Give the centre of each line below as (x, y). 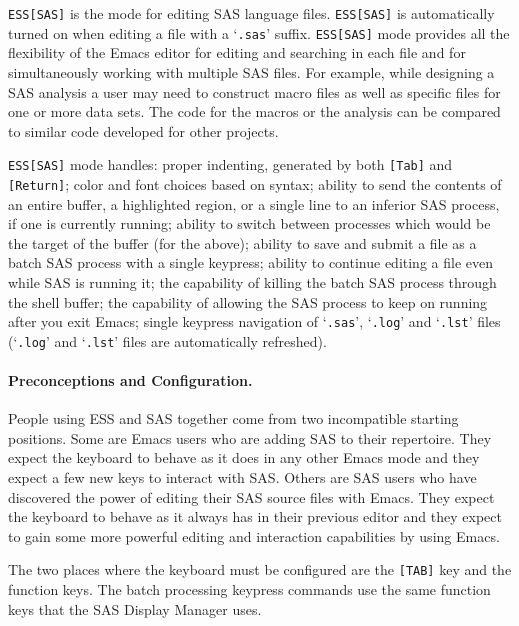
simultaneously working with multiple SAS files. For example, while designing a (251, 71)
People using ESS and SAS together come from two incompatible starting (233, 418)
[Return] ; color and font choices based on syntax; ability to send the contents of (255, 183)
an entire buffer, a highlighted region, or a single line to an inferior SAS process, (254, 203)
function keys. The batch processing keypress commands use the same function (249, 589)
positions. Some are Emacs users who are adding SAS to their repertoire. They (250, 437)
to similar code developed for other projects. (143, 130)
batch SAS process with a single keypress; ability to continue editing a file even (251, 262)
